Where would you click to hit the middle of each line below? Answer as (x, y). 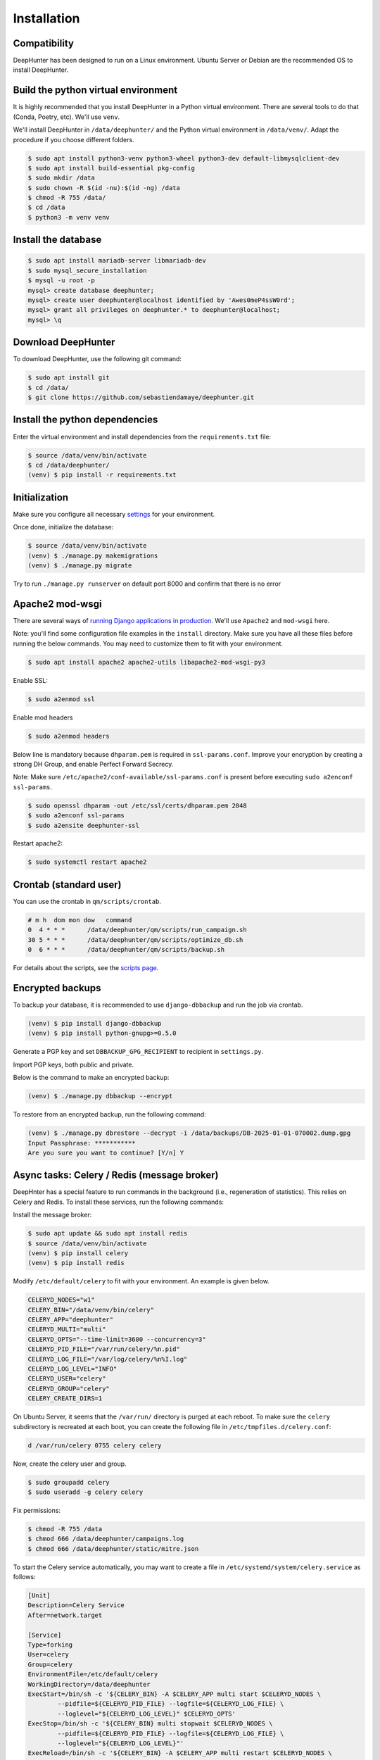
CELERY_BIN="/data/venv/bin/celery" (91, 1310)
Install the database (57, 240)
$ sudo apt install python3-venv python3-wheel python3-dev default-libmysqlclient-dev (184, 158)
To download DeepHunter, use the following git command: (97, 359)
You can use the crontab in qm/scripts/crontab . (87, 901)
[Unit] (39, 1596)
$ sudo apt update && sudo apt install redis (108, 1233)
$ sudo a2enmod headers (69, 736)
